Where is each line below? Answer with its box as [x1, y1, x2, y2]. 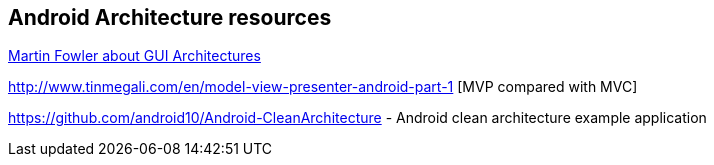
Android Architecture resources [8, 5, 332, 30]
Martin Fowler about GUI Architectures [8, 47, 261, 65]
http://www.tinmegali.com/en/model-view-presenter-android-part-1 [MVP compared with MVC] [8, 78, 638, 96]
